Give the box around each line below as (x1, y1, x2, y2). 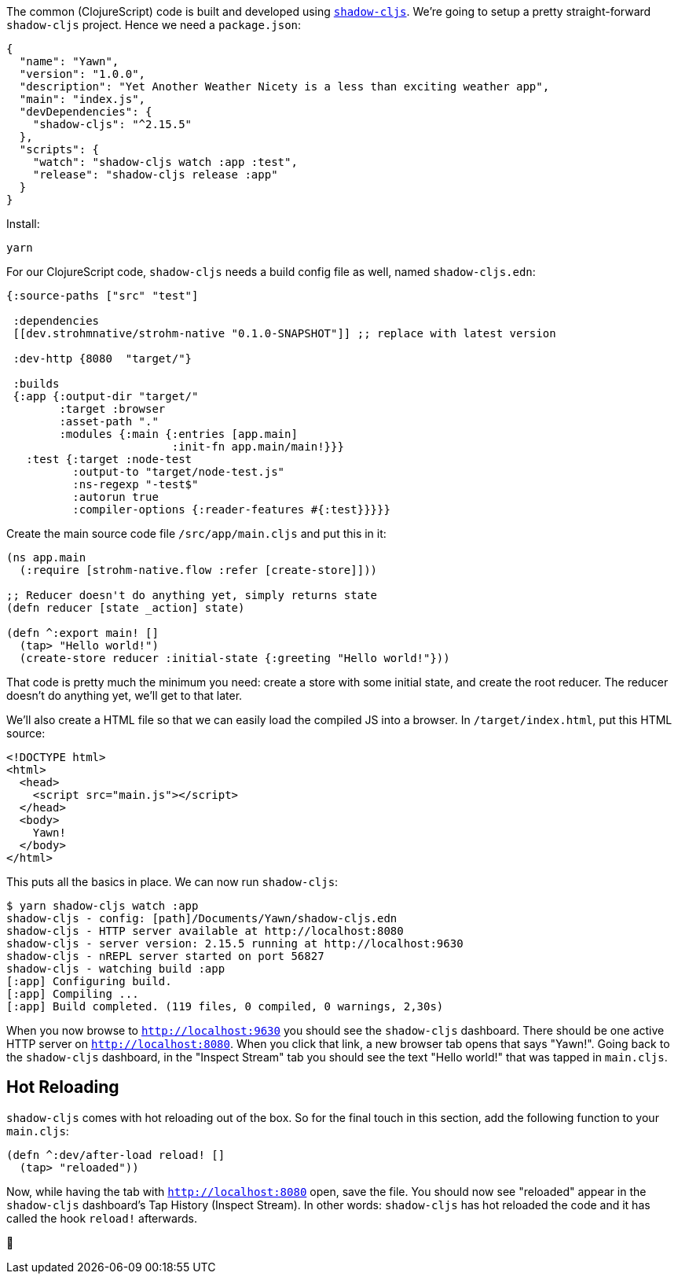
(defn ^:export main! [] (6, 627, 159, 639)
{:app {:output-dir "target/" (13, 390, 199, 403)
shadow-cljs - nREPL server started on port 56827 (6, 950, 324, 962)
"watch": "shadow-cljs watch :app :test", (32, 156, 298, 168)
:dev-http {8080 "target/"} (13, 352, 192, 365)
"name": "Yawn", (19, 55, 119, 68)
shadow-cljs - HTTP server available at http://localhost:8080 (6, 925, 404, 937)
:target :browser (59, 403, 166, 415)
